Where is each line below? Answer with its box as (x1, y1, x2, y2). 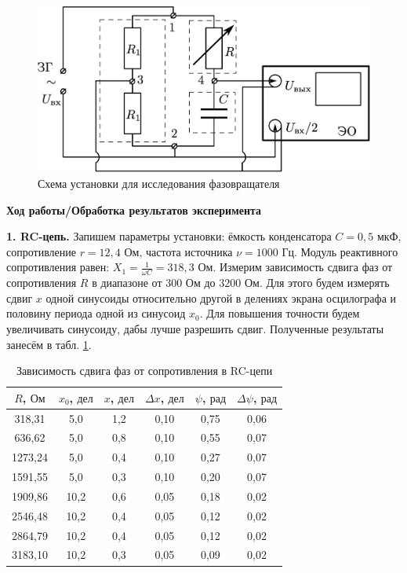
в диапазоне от (92, 274, 162, 291)
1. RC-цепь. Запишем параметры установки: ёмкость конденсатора (6, 228, 332, 244)
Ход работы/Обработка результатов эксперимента (6, 201, 262, 218)
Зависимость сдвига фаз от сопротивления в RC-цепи (16, 362, 273, 379)
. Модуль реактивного (294, 243, 398, 259)
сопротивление (6, 243, 76, 259)
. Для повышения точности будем (199, 305, 360, 321)
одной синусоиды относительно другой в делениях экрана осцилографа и (45, 289, 397, 306)
